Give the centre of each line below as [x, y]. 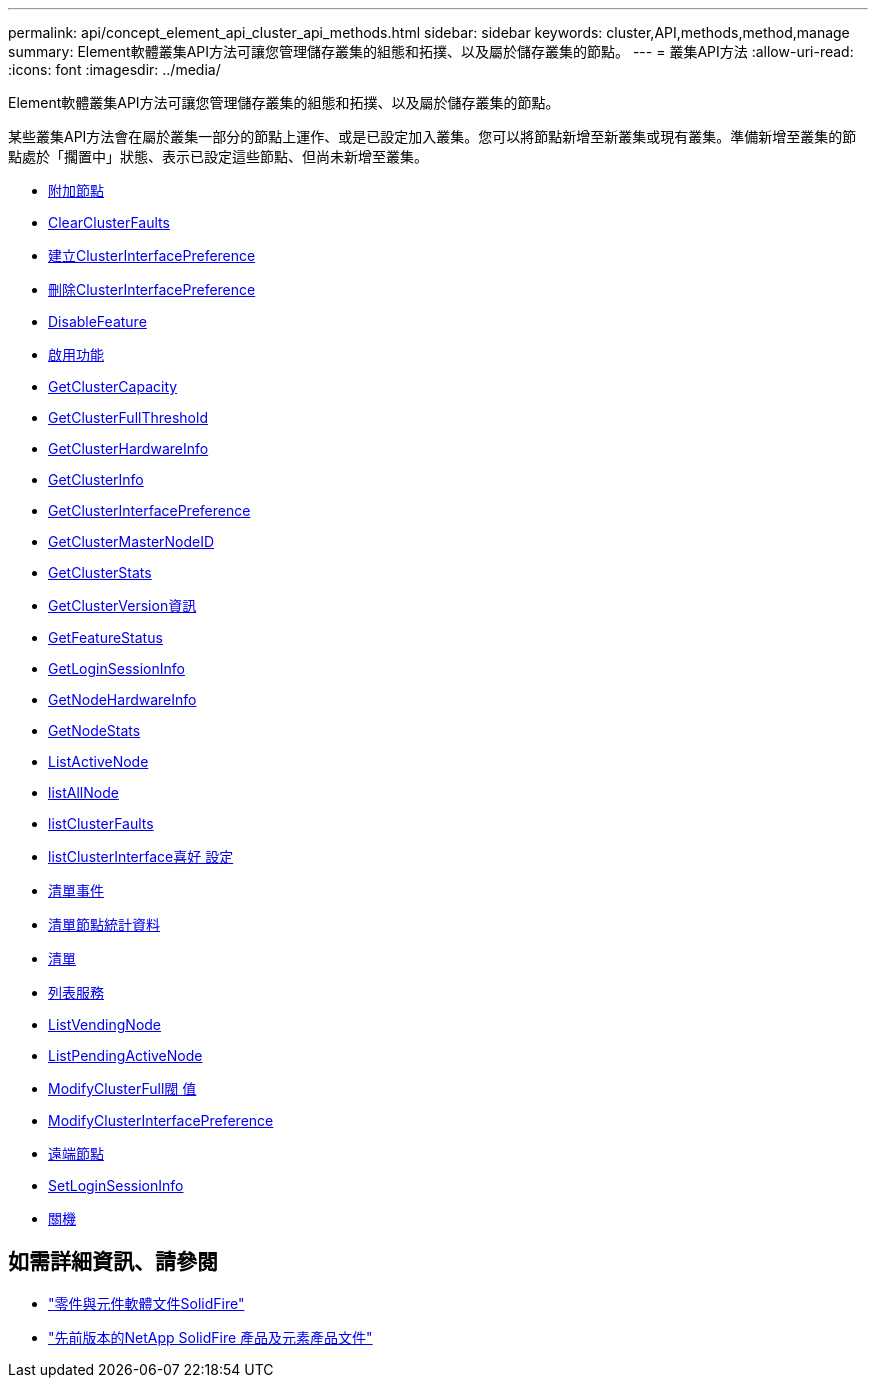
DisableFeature [97, 321]
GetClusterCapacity [113, 386]
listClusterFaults [101, 823]
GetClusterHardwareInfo [128, 448]
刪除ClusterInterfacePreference [152, 289]
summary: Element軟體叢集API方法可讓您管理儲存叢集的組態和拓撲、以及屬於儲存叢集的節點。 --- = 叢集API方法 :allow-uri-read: [431, 51]
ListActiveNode [98, 761]
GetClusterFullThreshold [128, 417]
